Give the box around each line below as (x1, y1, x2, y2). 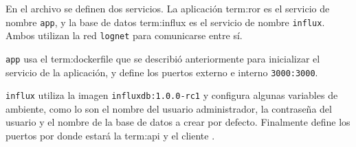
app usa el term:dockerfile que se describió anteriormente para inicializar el (5, 51, 320, 65)
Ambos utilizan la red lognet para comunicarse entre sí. (5, 28, 243, 43)
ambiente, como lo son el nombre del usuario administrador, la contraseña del (5, 101, 332, 115)
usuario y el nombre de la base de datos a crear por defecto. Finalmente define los (5, 115, 351, 129)
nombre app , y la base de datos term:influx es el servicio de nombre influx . (5, 14, 325, 29)
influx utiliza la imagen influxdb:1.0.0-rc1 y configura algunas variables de (5, 88, 338, 102)
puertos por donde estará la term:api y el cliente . (5, 128, 215, 143)
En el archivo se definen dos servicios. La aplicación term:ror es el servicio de (5, 1, 330, 15)
